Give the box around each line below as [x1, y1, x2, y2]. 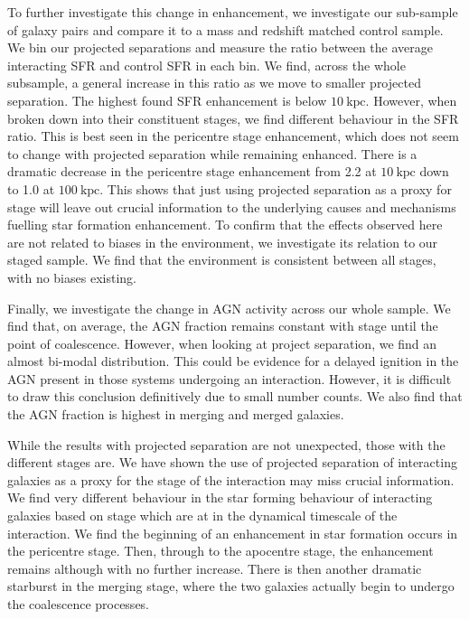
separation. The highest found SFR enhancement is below [7, 90, 327, 109]
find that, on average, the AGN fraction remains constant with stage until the [7, 316, 438, 335]
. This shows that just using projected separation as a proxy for [99, 179, 452, 198]
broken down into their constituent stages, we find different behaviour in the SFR [7, 108, 459, 127]
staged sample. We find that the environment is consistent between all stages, [7, 250, 436, 269]
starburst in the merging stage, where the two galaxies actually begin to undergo [7, 577, 455, 596]
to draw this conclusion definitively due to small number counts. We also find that [7, 387, 463, 406]
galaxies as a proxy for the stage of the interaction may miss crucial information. [7, 470, 455, 489]
